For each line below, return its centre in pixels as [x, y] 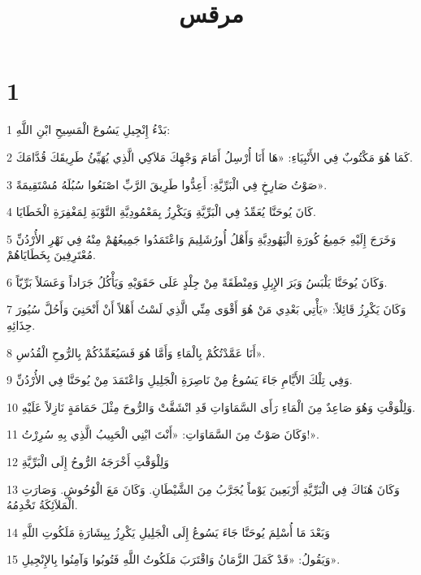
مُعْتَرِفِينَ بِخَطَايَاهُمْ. [51, 255]
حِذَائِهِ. [21, 325]
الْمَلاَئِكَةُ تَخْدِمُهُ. [42, 505]
